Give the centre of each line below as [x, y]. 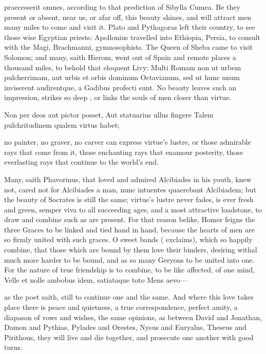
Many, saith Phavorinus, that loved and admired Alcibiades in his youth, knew [128, 179]
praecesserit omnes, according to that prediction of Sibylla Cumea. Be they [122, 7]
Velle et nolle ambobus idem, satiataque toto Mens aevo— [96, 279]
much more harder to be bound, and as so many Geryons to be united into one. [129, 259]
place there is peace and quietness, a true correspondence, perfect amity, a [121, 307]
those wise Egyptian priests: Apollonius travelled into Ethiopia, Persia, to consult [132, 37]
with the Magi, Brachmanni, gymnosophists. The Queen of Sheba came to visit [129, 47]
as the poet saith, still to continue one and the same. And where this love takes [129, 297]
